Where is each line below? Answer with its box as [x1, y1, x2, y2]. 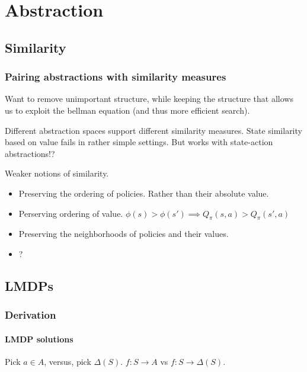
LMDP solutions [5, 332, 73, 345]
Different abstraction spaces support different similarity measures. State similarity [5, 124, 302, 136]
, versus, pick [44, 355, 91, 367]
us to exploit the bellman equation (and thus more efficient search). [5, 104, 250, 116]
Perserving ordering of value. [18, 207, 123, 219]
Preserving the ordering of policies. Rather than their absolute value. [18, 187, 269, 199]
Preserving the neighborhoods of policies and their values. [18, 227, 229, 240]
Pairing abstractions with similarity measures [5, 69, 226, 84]
